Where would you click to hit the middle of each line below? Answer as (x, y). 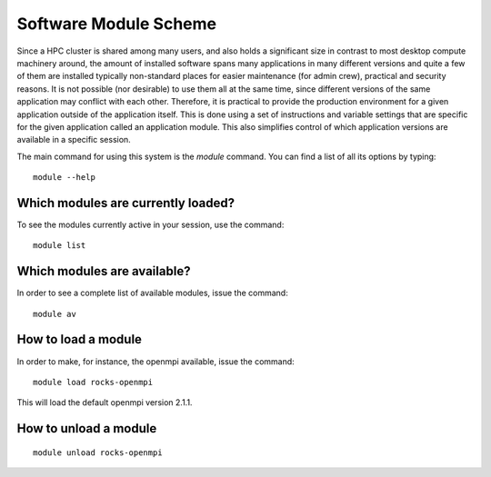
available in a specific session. (74, 140)
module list (60, 246)
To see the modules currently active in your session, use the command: (150, 224)
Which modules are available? (104, 271)
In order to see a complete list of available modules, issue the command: (152, 293)
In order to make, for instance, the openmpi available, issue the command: (155, 361)
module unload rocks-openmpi (98, 452)
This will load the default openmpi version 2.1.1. (105, 402)
